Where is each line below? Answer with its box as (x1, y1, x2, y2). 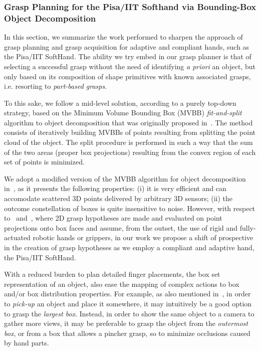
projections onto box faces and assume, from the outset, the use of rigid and (4, 222, 238, 233)
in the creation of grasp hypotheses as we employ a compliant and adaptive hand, (4, 242, 254, 253)
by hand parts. (4, 337, 49, 348)
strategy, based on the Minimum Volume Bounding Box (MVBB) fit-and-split (4, 107, 242, 118)
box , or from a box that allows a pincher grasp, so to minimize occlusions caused (4, 327, 250, 338)
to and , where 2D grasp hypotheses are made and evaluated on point (4, 213, 222, 223)
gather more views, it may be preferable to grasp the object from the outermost (4, 318, 248, 328)
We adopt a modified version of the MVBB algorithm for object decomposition (4, 173, 246, 184)
